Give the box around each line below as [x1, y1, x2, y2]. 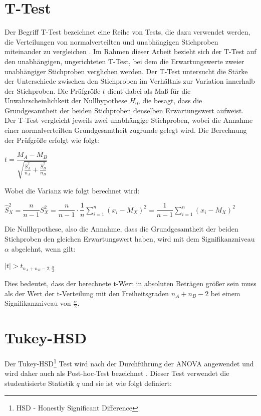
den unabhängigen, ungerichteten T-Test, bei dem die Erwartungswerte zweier [5, 56, 244, 66]
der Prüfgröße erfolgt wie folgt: [5, 134, 99, 145]
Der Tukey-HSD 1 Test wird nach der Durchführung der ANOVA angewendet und [5, 357, 254, 368]
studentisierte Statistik [5, 377, 74, 388]
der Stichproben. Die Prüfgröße [5, 85, 101, 96]
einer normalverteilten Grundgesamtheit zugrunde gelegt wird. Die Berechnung [5, 125, 247, 135]
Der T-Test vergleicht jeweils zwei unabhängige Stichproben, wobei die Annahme [5, 115, 253, 125]
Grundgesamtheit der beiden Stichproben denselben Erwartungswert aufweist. [5, 105, 244, 115]
